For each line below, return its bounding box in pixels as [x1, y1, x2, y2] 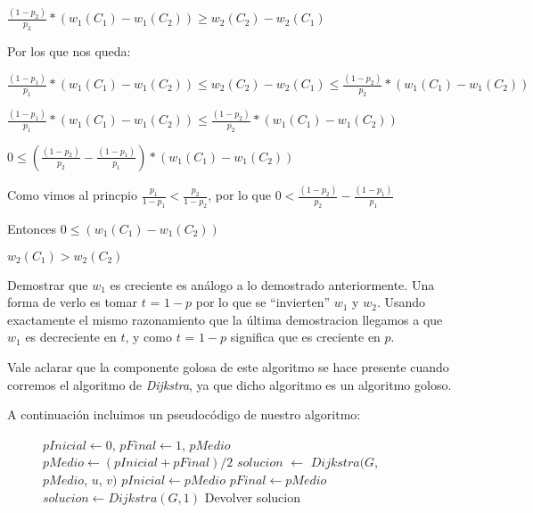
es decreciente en [25, 327, 117, 346]
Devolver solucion [204, 487, 300, 506]
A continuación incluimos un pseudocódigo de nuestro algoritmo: [7, 405, 361, 424]
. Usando [376, 293, 426, 311]
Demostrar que [7, 275, 88, 294]
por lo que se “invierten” [195, 293, 331, 311]
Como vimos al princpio [7, 186, 137, 204]
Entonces [7, 219, 57, 237]
